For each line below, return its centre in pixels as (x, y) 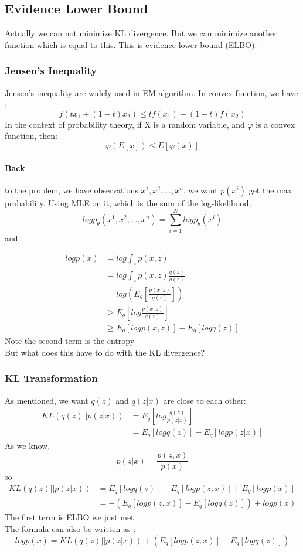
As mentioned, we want (47, 400)
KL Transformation (51, 378)
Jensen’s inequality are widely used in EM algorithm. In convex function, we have (151, 92)
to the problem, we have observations (72, 190)
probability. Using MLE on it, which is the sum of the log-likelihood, (128, 202)
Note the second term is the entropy (70, 341)
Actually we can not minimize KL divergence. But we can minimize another (141, 33)
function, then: (31, 136)
